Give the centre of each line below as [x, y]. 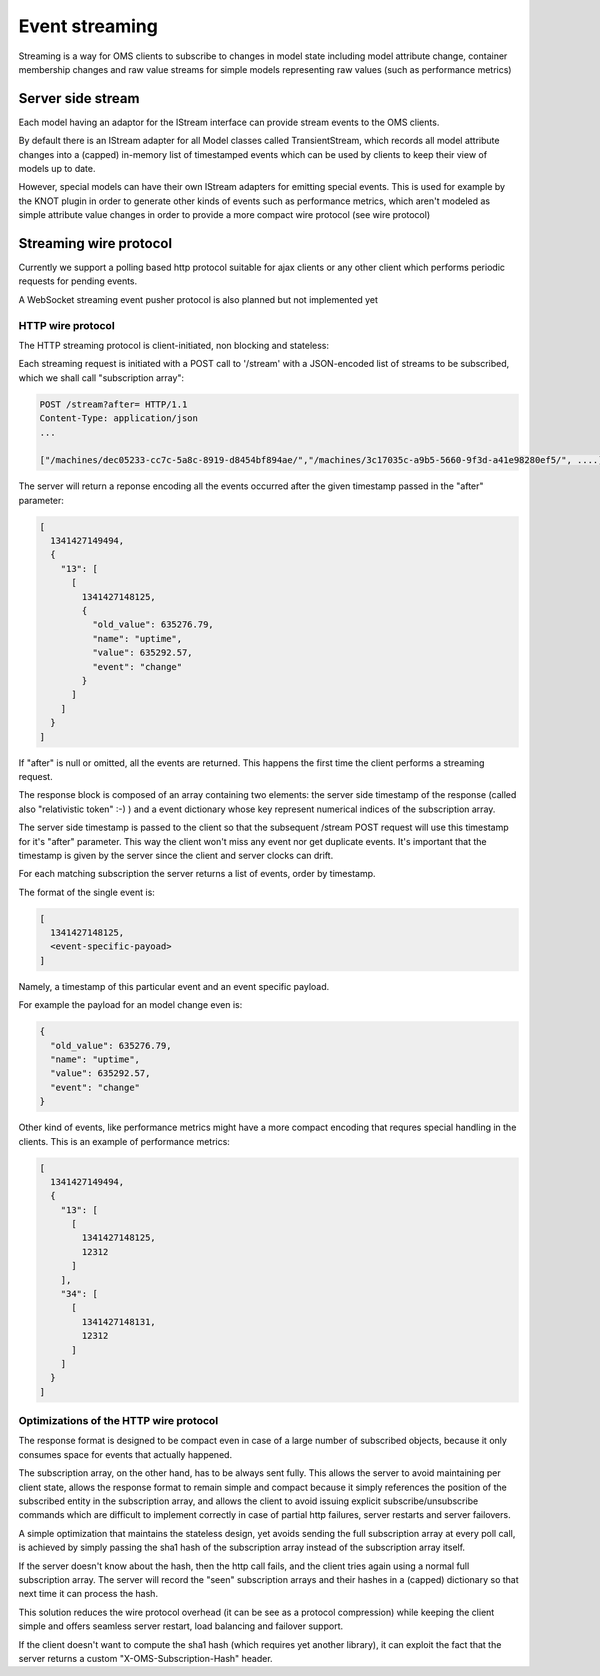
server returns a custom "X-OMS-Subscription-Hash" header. [146, 1658]
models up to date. [57, 169]
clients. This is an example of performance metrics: [124, 1141]
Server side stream [79, 98]
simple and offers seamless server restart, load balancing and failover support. [181, 1626]
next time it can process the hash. [88, 1594]
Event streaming [88, 26]
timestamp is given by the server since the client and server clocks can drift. [176, 855]
